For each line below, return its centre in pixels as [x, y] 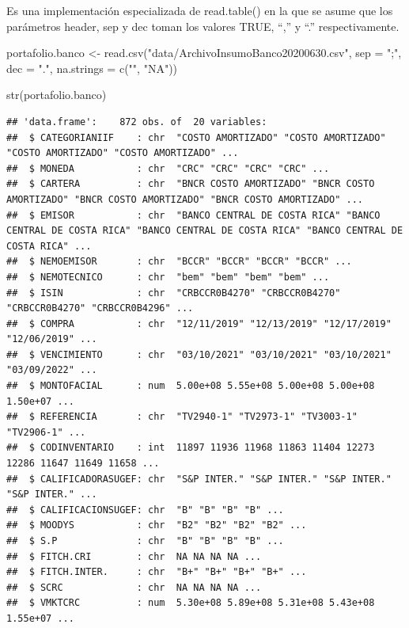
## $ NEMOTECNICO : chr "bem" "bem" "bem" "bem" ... [168, 277]
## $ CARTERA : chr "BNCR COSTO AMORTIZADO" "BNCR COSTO [191, 184]
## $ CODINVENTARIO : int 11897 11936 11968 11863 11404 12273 [191, 448]
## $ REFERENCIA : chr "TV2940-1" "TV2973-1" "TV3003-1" [182, 417]
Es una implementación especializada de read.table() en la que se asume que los [200, 10]
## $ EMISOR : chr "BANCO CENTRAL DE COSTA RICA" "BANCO [193, 215]
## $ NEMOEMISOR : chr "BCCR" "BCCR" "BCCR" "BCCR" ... [179, 262]
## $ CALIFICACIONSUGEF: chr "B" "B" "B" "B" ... [145, 510]
